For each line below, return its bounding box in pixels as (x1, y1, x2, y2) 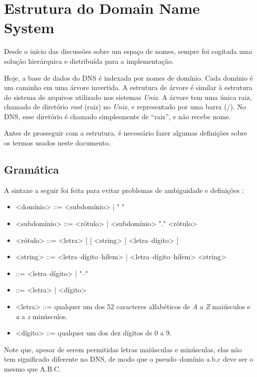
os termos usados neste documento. (4, 138, 111, 148)
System (4, 17, 54, 38)
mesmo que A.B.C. (4, 363, 61, 374)
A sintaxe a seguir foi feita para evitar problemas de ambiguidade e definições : (4, 185, 244, 195)
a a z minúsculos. (15, 311, 68, 321)
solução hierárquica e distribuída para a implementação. (4, 55, 174, 66)
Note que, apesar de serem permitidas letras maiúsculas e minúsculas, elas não (4, 344, 242, 354)
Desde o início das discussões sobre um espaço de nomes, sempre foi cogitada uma (4, 46, 253, 56)
